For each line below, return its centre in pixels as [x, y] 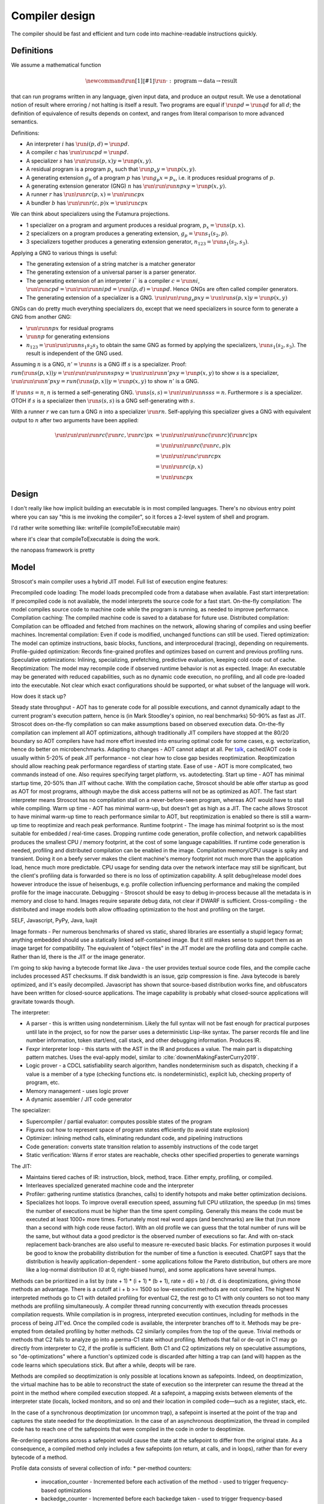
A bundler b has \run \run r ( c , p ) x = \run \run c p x [87, 203]
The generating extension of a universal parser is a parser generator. [111, 272]
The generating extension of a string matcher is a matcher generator [111, 264]
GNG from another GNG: [41, 317]
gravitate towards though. [43, 1001]
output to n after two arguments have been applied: [75, 420]
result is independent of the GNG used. [74, 353]
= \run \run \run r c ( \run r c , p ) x [193, 445]
